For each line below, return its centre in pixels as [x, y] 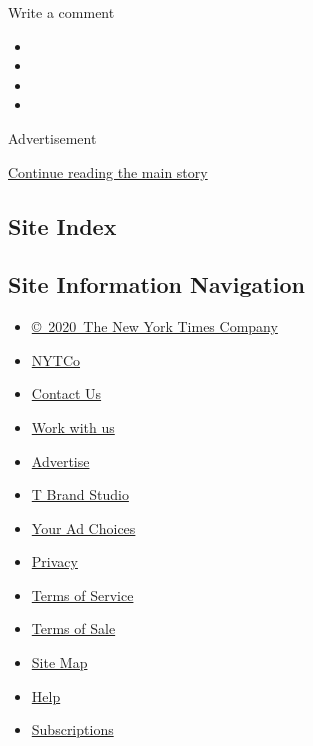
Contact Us [66, 393]
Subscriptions [72, 729]
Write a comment [61, 12]
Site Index [62, 225]
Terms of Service [82, 594]
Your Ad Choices [83, 527]
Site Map [59, 662]
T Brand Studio [80, 494]
